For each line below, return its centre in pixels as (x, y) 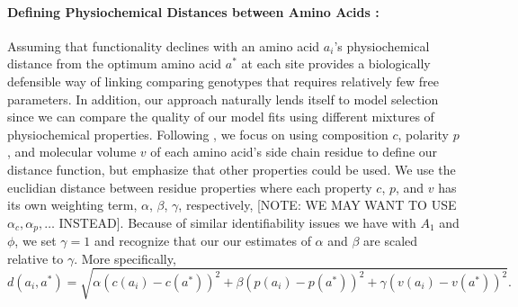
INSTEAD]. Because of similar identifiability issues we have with (237, 222)
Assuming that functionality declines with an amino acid (164, 45)
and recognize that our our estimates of (202, 241)
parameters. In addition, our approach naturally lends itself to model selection (223, 99)
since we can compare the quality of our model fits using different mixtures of (221, 117)
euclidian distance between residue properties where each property (190, 187)
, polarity (423, 134)
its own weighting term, (72, 205)
